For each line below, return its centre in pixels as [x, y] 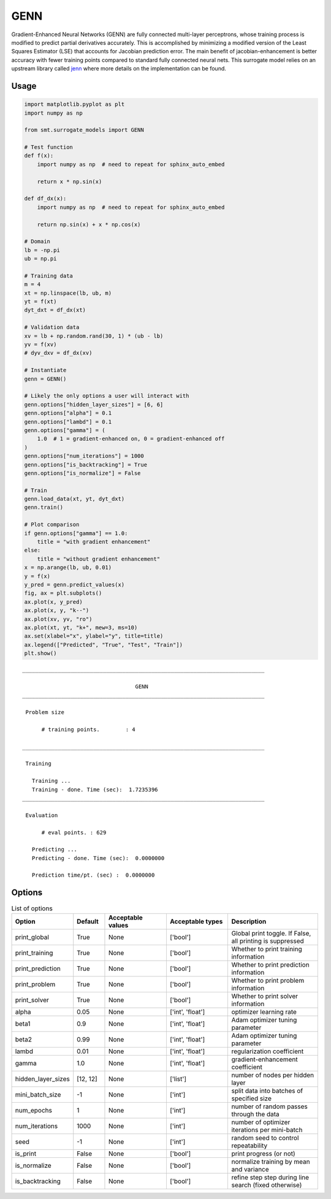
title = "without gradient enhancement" [99, 559]
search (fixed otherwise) [267, 1185]
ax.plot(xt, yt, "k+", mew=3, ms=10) [81, 627]
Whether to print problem [268, 980]
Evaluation [42, 815]
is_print [26, 1154]
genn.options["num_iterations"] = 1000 [84, 456]
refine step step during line [270, 1177]
